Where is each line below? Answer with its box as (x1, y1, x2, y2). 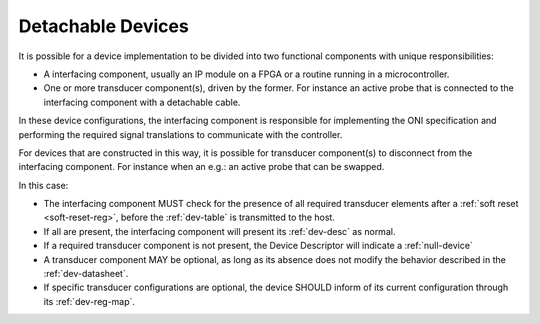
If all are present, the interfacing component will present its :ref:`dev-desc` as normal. (43, 225, 396, 237)
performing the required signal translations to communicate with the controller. (18, 128, 343, 140)
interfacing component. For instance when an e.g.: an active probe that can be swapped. (18, 161, 385, 173)
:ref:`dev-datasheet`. (43, 268, 129, 280)
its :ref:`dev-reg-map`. (43, 295, 135, 307)
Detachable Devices (18, 15, 189, 37)
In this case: (18, 179, 69, 191)
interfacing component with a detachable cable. (43, 96, 241, 108)
